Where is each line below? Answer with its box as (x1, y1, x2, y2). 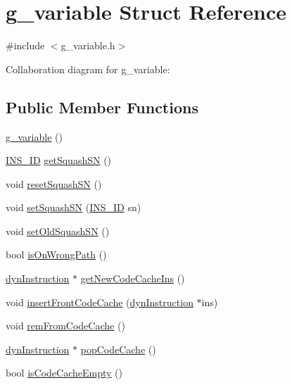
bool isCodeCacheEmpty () (6, 365, 122, 380)
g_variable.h (61, 38, 115, 53)
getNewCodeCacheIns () (80, 271, 185, 286)
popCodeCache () (80, 341, 156, 356)
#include (6, 38, 45, 53)
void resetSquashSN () (6, 176, 102, 191)
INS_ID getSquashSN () (6, 153, 112, 168)
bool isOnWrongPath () (6, 247, 107, 262)
